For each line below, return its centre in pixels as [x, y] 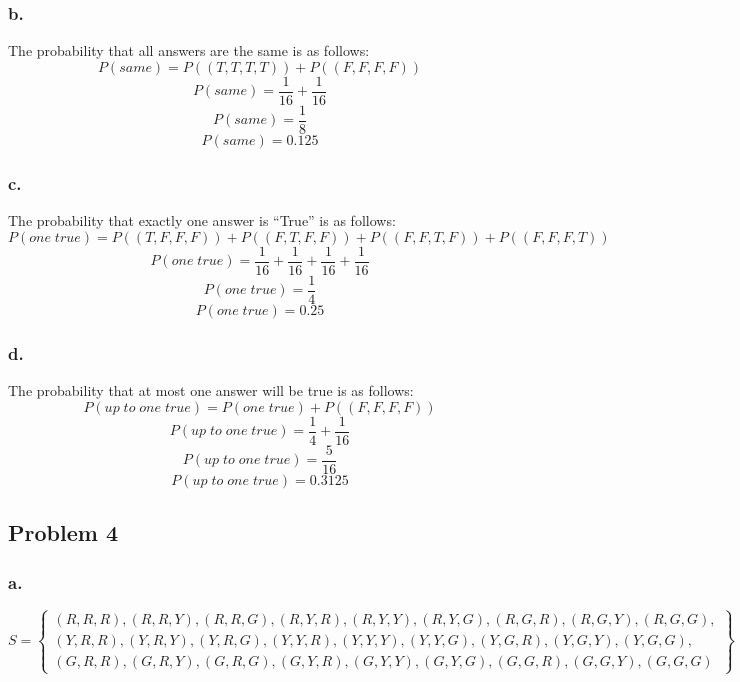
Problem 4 [63, 532]
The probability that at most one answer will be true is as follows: [211, 390]
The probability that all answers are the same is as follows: [189, 50]
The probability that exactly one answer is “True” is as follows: [202, 220]
